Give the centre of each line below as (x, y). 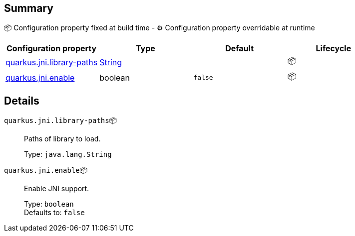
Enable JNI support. (57, 189)
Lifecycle (334, 49)
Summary (29, 8)
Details (22, 101)
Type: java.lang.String (68, 154)
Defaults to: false (54, 213)
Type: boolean (49, 204)
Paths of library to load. (62, 139)
